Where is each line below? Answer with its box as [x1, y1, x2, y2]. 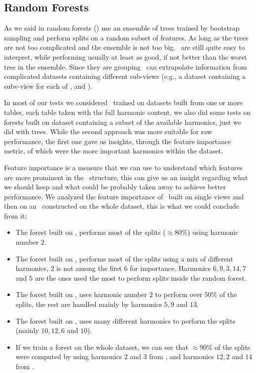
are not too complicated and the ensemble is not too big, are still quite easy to [4, 42, 245, 52]
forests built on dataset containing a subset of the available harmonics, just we [4, 116, 241, 127]
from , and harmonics [149, 351, 214, 362]
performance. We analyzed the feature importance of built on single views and [4, 191, 244, 201]
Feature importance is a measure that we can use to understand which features [4, 162, 243, 172]
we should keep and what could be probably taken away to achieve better [4, 182, 226, 192]
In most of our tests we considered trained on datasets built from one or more [4, 97, 243, 108]
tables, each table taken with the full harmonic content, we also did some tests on [4, 107, 251, 117]
